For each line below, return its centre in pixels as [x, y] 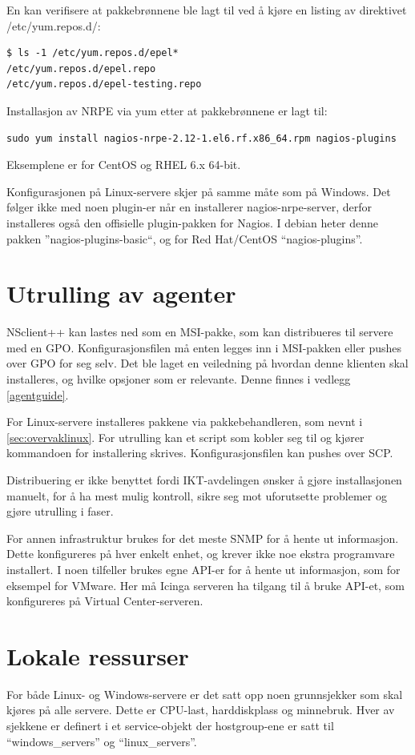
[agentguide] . [38, 394]
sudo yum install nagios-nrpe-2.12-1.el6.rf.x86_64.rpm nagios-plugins [201, 138]
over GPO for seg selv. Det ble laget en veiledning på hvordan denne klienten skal [207, 363]
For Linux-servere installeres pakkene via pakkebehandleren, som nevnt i [185, 422]
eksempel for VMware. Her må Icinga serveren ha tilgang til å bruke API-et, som [205, 585]
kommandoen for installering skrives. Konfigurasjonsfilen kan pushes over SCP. [200, 453]
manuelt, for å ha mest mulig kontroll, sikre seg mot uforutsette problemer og [197, 495]
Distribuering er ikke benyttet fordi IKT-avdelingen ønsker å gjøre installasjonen [204, 480]
